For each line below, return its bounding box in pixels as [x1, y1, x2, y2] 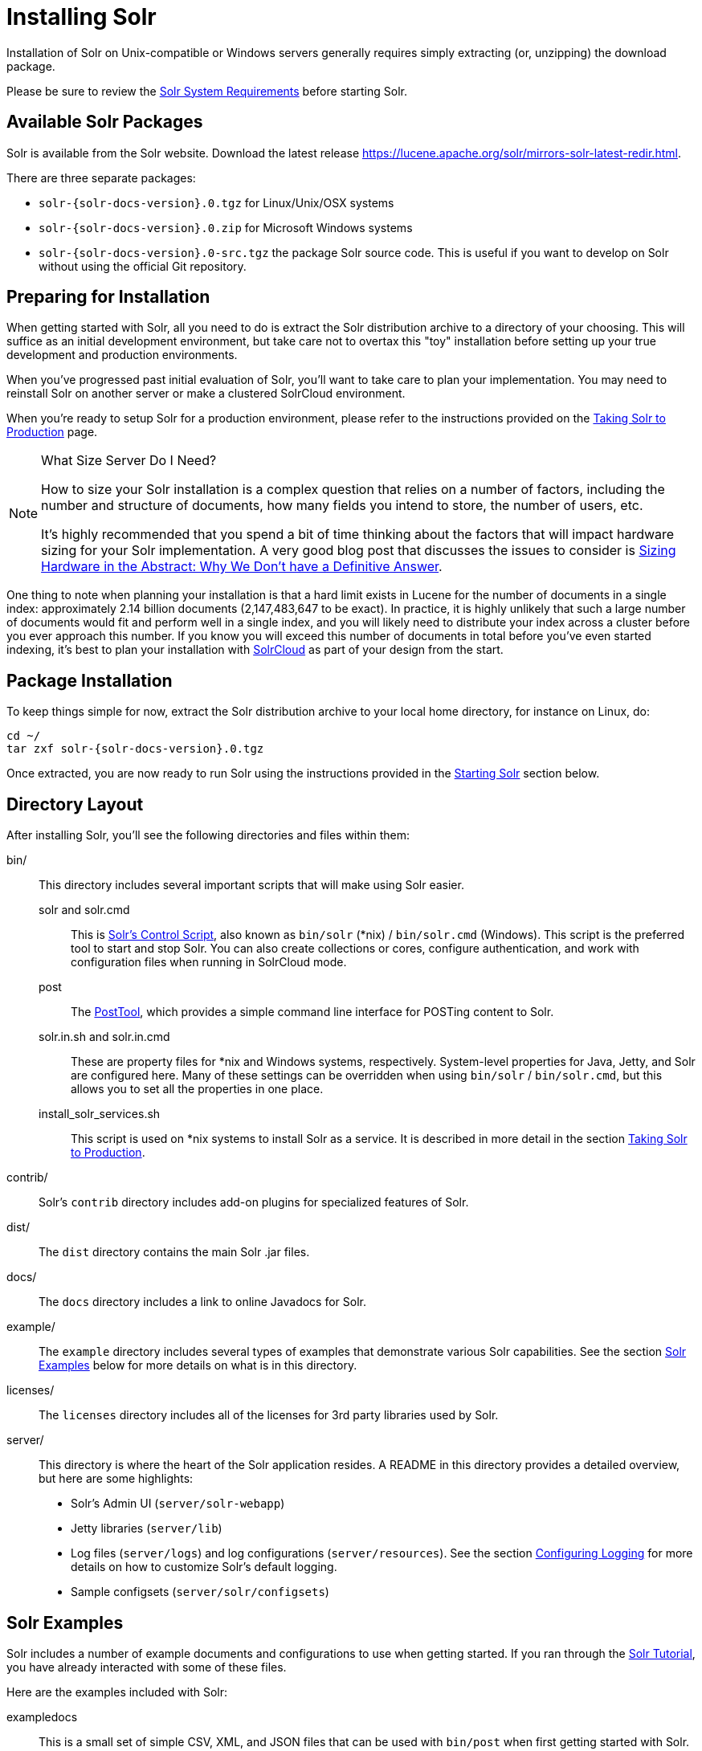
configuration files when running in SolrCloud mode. [71, 955, 347, 969]
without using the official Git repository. [39, 259, 247, 273]
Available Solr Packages [6, 112, 203, 133]
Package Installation [6, 670, 173, 691]
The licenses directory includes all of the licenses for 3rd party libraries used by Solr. [39, 1408, 499, 1422]
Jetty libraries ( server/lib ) [71, 1521, 222, 1536]
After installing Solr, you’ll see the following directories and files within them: [6, 828, 410, 843]
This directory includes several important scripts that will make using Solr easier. [39, 878, 464, 892]
